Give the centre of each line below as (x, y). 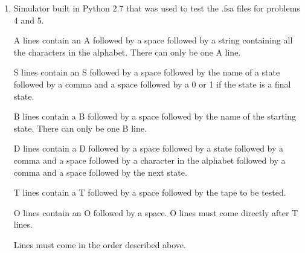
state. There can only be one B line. (80, 128)
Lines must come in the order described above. (100, 244)
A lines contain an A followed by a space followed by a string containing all (153, 40)
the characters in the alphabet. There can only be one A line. (127, 52)
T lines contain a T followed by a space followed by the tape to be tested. (150, 192)
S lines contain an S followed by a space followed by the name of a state (147, 72)
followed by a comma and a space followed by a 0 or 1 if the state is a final (152, 84)
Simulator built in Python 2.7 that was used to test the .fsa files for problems (157, 8)
